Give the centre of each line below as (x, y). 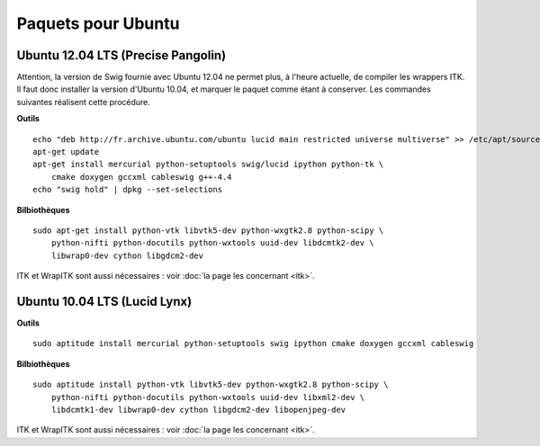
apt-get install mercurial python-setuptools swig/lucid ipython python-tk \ (208, 165)
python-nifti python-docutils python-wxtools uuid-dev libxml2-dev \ (208, 397)
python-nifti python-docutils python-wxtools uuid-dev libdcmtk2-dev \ (212, 243)
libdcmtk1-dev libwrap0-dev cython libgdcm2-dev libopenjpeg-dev (198, 410)
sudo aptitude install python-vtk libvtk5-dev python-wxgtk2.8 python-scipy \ (211, 385)
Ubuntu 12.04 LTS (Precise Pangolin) (121, 55)
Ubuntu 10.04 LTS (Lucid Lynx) (104, 301)
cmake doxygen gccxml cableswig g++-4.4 (142, 177)
